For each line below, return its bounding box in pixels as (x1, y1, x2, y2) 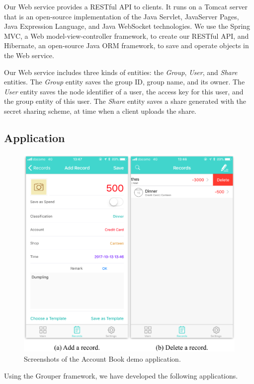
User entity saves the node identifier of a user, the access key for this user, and (4, 86, 244, 96)
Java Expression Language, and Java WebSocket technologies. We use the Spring (4, 21, 251, 31)
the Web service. (4, 50, 54, 60)
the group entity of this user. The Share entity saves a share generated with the (4, 96, 246, 106)
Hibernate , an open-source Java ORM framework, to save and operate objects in (4, 40, 249, 51)
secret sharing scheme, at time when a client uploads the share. (4, 105, 197, 116)
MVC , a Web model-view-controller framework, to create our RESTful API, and (4, 30, 249, 41)
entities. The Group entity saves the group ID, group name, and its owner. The (4, 77, 245, 87)
